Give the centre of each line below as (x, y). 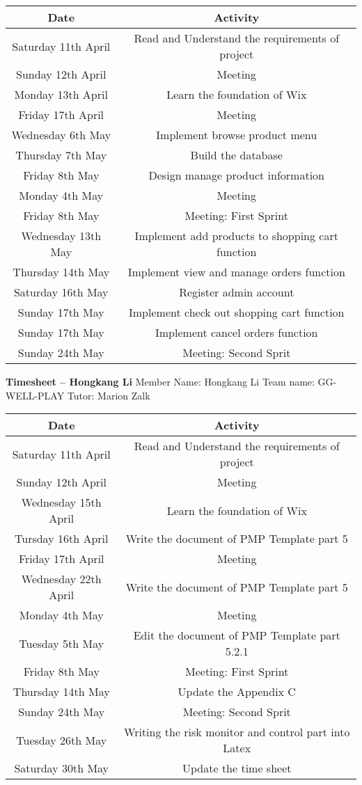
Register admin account (237, 292)
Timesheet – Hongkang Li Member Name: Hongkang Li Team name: (160, 381)
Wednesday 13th (61, 236)
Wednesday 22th (61, 579)
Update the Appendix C (237, 692)
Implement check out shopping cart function (237, 312)
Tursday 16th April (62, 539)
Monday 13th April (61, 94)
